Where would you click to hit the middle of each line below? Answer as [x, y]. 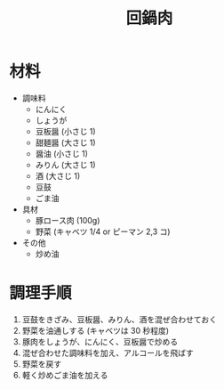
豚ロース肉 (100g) [68, 220]
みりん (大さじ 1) [65, 165]
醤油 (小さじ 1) [62, 153]
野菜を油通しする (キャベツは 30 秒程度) [96, 330]
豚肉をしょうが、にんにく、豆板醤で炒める [100, 341]
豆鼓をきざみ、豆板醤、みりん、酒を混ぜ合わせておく [120, 319]
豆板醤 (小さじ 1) [65, 131]
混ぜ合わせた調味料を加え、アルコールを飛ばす [108, 353]
